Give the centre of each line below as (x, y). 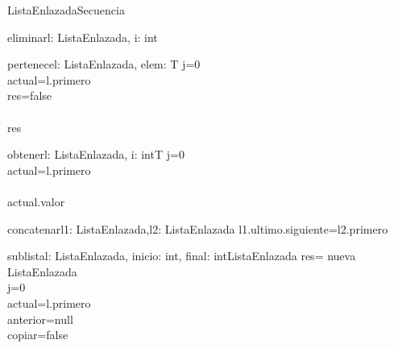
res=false (30, 95)
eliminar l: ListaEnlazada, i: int (83, 37)
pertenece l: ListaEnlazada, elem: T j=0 (104, 64)
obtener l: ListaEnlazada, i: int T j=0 (96, 154)
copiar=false (38, 335)
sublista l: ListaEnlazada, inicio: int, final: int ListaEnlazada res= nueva (182, 256)
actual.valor (36, 201)
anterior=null (40, 319)
